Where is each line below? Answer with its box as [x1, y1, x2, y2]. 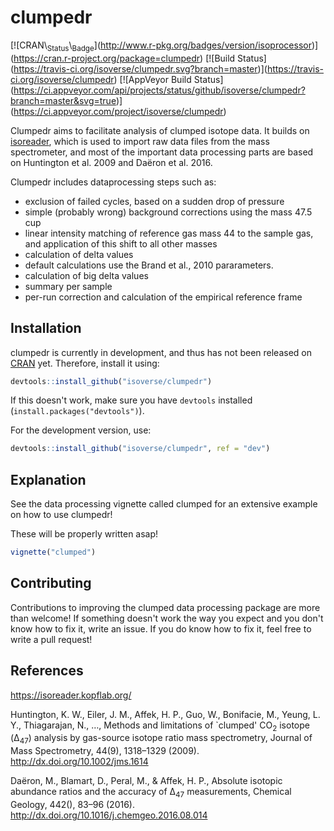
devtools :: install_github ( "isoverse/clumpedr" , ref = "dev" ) [10, 444, 271, 454]
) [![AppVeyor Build [113, 73, 192, 85]
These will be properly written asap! [10, 528, 159, 540]
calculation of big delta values [24, 269, 149, 281]
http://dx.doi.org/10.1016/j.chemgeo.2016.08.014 [10, 809, 208, 821]
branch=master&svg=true [10, 94, 117, 106]
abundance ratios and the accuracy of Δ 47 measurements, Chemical [10, 786, 292, 800]
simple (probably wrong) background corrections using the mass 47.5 [24, 206, 313, 218]
